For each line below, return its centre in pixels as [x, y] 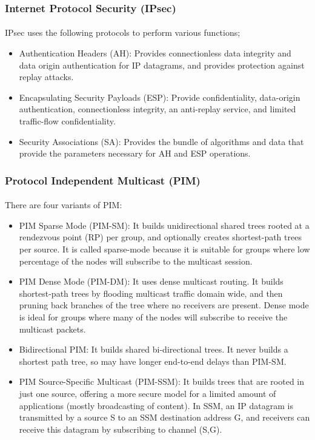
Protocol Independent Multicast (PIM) [103, 180]
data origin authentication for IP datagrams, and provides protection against [162, 65]
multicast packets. [52, 329]
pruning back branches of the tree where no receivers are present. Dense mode [164, 305]
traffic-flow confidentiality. [67, 121]
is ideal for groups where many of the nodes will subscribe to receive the [153, 316]
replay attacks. [46, 77]
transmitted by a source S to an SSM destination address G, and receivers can [164, 417]
